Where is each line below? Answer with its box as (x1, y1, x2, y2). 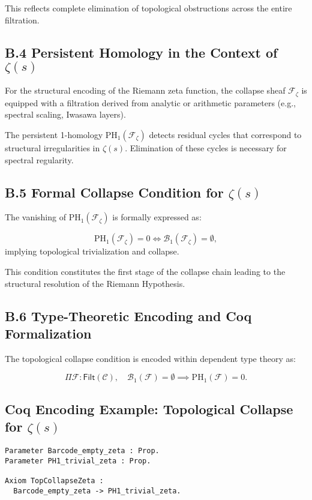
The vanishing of (5, 211, 66, 223)
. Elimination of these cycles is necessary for (125, 142, 287, 154)
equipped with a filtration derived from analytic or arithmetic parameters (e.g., (5, 96, 296, 109)
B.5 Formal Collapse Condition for (5, 182, 224, 201)
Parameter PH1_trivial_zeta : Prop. (5, 456, 151, 465)
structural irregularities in (5, 142, 100, 154)
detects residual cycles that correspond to (149, 128, 302, 141)
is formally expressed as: (112, 211, 202, 223)
